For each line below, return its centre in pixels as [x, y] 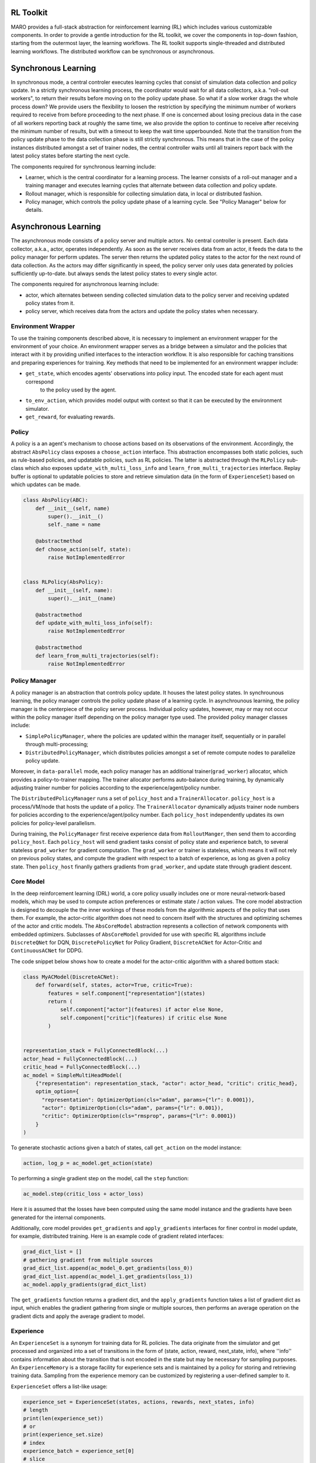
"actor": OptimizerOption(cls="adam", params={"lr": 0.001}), [133, 1108]
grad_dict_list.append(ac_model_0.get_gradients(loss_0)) [108, 1268]
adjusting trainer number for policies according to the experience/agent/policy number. [116, 788]
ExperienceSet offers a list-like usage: [59, 1386]
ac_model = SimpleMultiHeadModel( [73, 1075]
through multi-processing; [57, 744]
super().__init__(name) [82, 598]
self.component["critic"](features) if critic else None [143, 1018]
